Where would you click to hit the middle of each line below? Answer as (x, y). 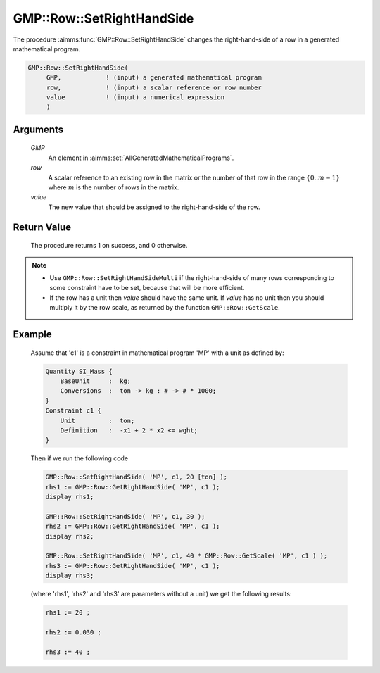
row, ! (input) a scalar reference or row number (154, 87)
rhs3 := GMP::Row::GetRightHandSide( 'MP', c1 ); (133, 566)
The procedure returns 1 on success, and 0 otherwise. (109, 246)
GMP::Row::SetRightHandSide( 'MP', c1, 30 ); (125, 516)
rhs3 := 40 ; (68, 652)
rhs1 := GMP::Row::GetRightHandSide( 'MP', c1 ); (133, 487)
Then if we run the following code (80, 458)
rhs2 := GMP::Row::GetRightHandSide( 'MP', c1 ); (133, 527)
